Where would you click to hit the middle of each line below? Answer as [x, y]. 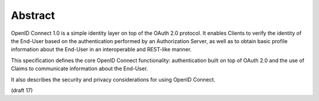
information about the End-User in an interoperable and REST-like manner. [101, 50]
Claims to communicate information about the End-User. [79, 69]
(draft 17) [22, 90]
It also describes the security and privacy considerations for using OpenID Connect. [113, 79]
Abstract [33, 15]
